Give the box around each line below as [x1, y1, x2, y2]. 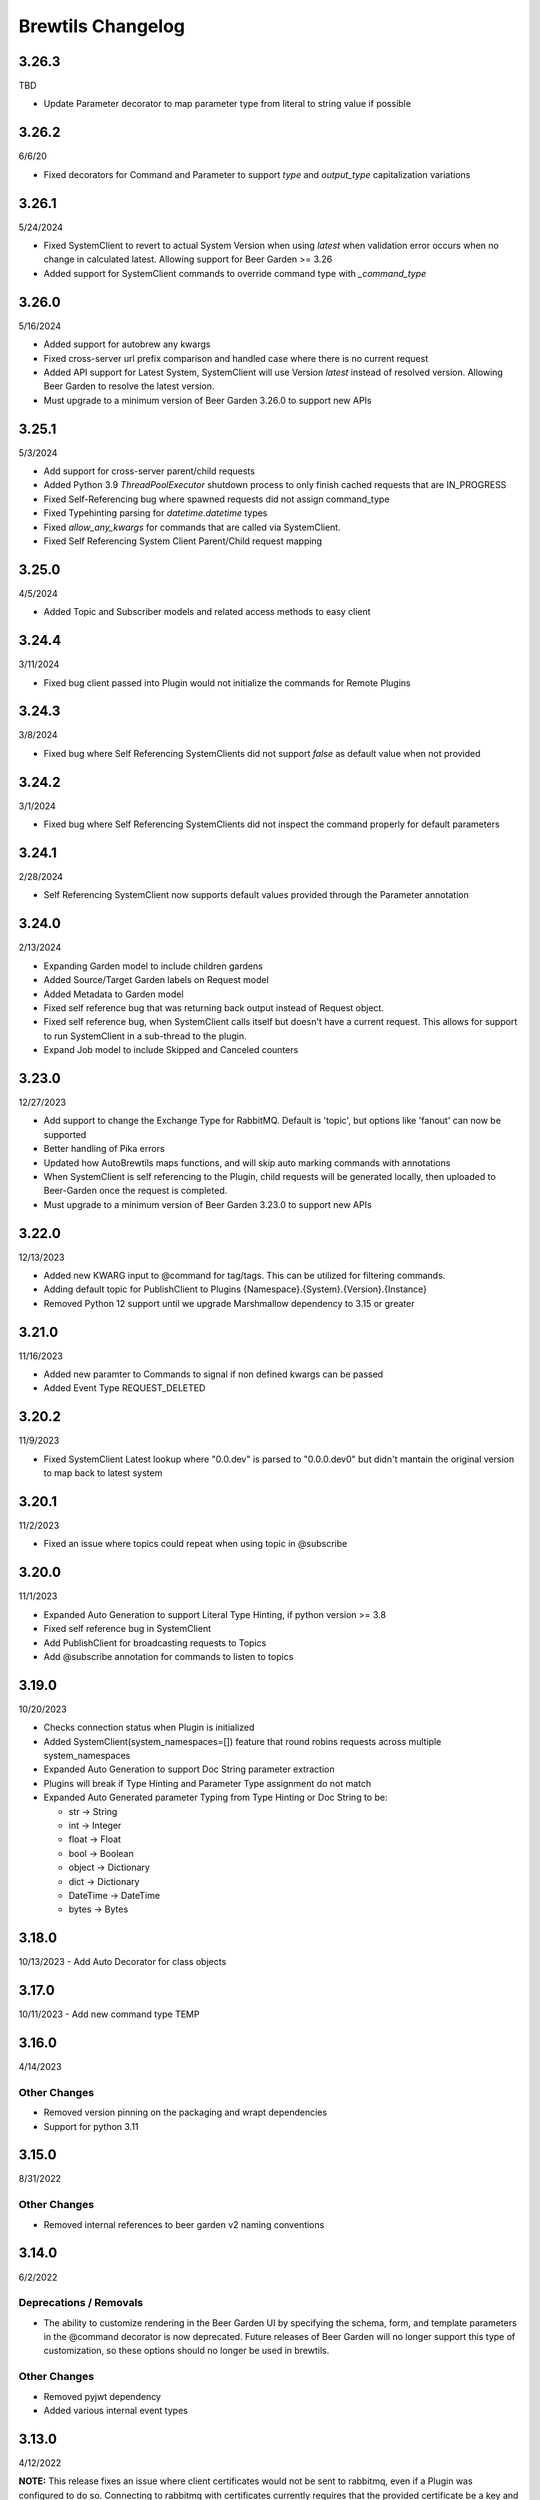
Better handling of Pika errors [43, 1143, 165, 1155]
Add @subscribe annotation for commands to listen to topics [43, 1650, 294, 1662]
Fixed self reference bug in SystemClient [43, 1623, 212, 1635]
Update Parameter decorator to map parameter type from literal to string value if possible [43, 98, 412, 110]
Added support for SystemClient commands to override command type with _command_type [43, 267, 427, 279]
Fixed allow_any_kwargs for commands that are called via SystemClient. [43, 521, 341, 533]
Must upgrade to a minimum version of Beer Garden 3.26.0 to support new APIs [43, 394, 372, 406]
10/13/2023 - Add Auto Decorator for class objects [18, 1956, 227, 1968]
